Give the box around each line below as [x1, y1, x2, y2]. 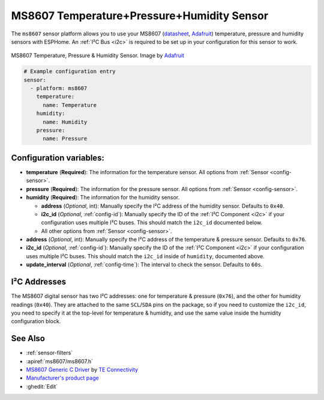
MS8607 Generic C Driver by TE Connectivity [26, 366, 138, 373]
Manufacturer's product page [26, 374, 99, 381]
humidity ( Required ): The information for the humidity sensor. [26, 194, 180, 201]
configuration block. [11, 318, 61, 325]
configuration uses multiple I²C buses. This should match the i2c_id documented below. [41, 219, 263, 226]
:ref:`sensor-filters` [26, 349, 73, 357]
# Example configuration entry [23, 68, 116, 75]
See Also [11, 333, 45, 344]
